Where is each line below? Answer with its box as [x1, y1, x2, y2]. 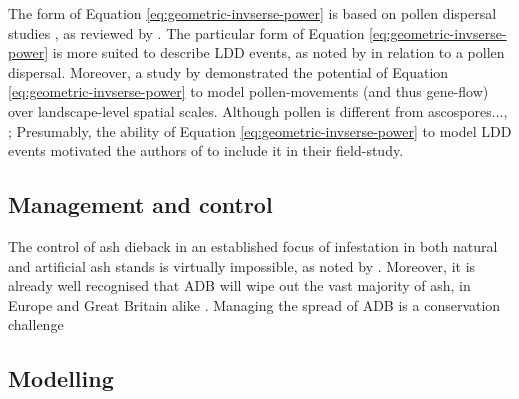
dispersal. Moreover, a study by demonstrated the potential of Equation [8, 61, 449, 82]
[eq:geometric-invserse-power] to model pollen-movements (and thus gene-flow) [8, 81, 489, 102]
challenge [8, 314, 64, 335]
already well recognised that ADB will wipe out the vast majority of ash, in [8, 275, 471, 296]
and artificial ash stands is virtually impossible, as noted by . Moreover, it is [8, 255, 476, 276]
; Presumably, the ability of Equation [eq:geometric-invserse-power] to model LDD [8, 120, 512, 141]
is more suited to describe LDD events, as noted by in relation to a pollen [52, 42, 505, 63]
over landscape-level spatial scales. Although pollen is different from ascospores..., [8, 100, 508, 121]
